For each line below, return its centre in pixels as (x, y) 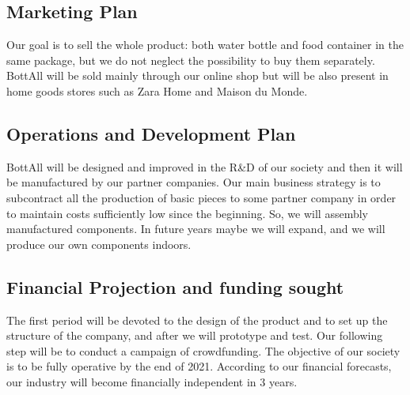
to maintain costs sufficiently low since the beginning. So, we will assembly (187, 213)
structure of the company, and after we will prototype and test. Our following (195, 335)
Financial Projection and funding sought (175, 286)
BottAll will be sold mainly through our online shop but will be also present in (197, 75)
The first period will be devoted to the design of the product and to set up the (197, 320)
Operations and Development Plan (151, 133)
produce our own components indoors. (99, 244)
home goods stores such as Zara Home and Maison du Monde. (157, 90)
